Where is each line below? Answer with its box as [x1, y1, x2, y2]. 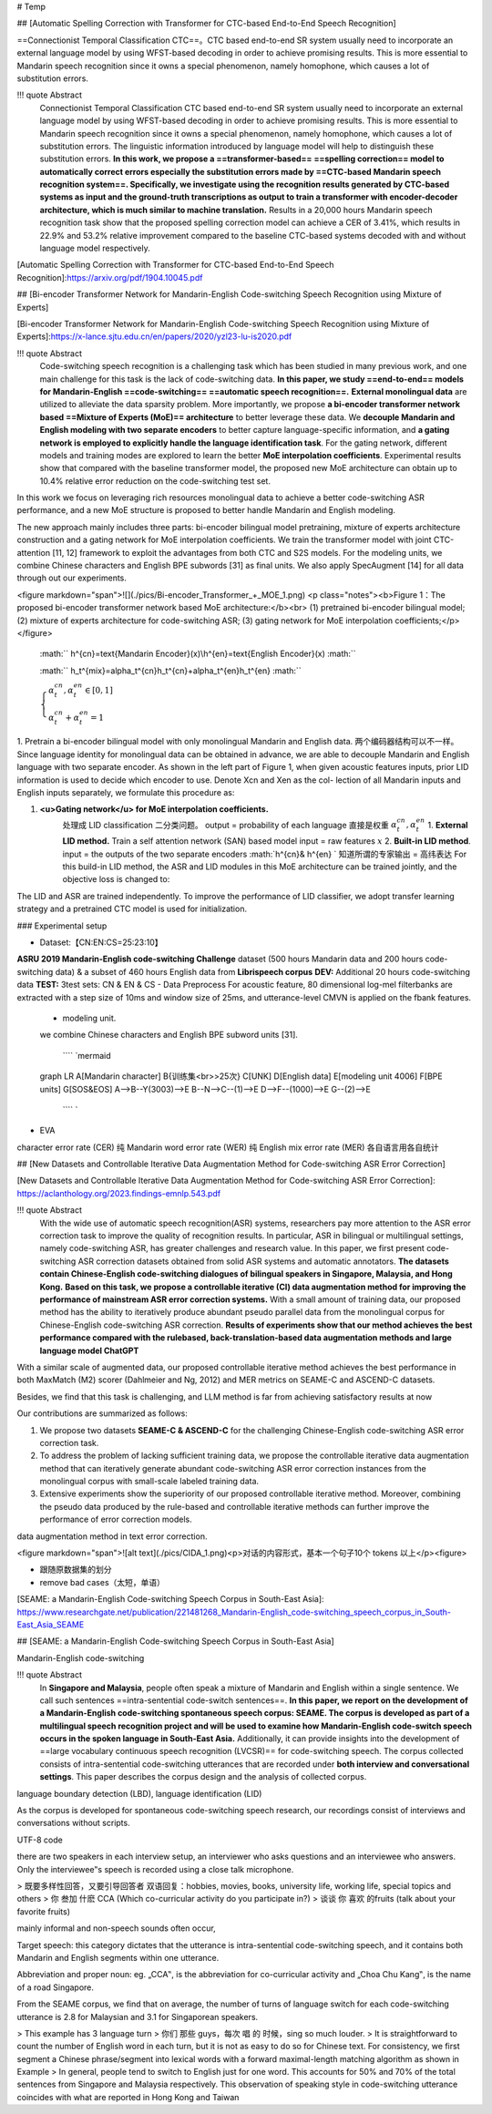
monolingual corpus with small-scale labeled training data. [39, 1476, 260, 1487]
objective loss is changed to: [62, 874, 170, 885]
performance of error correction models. [39, 1514, 193, 1525]
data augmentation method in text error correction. [16, 1531, 208, 1542]
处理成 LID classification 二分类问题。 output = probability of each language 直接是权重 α [62, 819, 397, 830]
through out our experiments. [16, 572, 128, 583]
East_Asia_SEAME [16, 1618, 85, 1630]
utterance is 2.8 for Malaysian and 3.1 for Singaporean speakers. [16, 2011, 259, 2022]
